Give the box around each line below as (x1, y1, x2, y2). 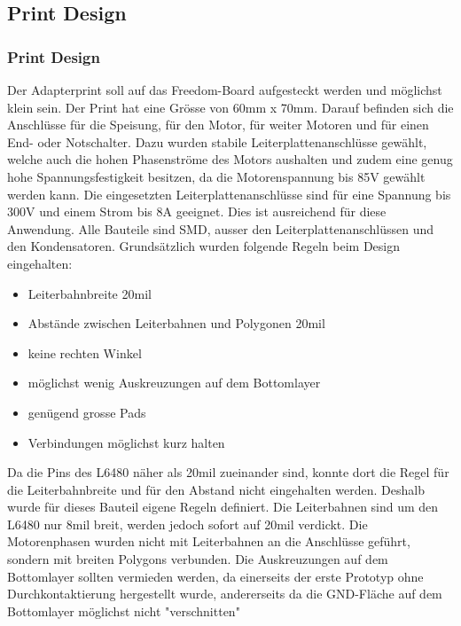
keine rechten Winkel (27, 343, 142, 362)
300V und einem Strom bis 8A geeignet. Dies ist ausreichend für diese (7, 202, 387, 221)
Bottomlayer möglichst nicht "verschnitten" (7, 601, 240, 620)
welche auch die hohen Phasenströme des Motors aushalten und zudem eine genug (7, 150, 453, 168)
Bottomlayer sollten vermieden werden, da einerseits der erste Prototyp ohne (7, 567, 424, 585)
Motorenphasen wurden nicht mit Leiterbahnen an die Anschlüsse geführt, (7, 532, 410, 551)
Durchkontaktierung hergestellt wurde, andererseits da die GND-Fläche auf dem (7, 584, 442, 603)
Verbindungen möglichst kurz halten (27, 433, 225, 451)
